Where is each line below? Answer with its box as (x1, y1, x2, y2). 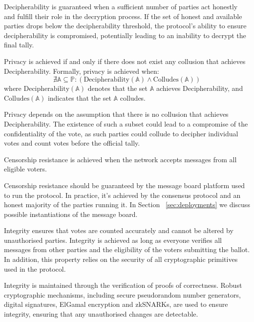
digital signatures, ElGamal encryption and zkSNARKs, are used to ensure (4, 299, 228, 309)
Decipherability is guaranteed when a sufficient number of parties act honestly (4, 1, 238, 11)
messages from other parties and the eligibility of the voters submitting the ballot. (4, 244, 250, 255)
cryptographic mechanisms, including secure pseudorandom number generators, (4, 289, 241, 300)
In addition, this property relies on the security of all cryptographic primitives (4, 254, 238, 264)
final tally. (4, 40, 34, 50)
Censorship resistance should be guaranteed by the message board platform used (4, 180, 245, 190)
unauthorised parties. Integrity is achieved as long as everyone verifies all (4, 235, 222, 245)
